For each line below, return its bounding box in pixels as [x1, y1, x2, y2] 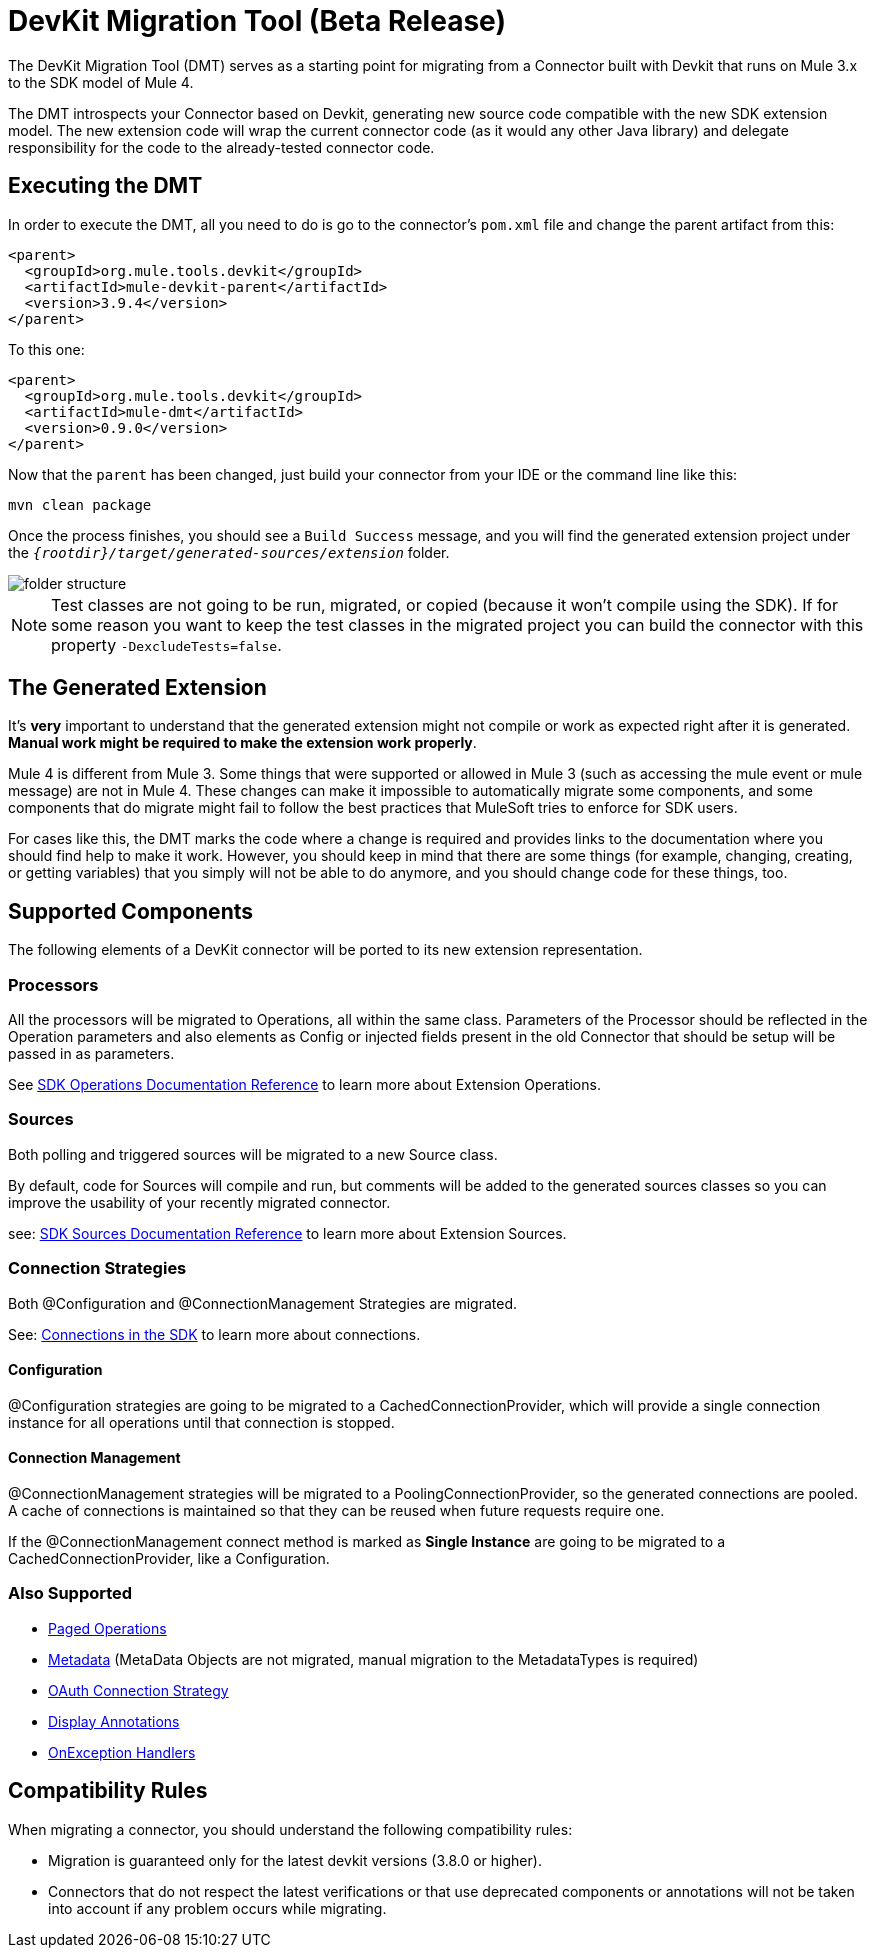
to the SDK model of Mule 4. [8, 73, 194, 91]
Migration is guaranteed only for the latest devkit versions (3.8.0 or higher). [48, 1851, 542, 1869]
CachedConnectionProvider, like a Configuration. [8, 1549, 330, 1567]
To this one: [8, 340, 85, 358]
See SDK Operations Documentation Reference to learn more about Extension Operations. [8, 1076, 601, 1094]
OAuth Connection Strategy [48, 1681, 229, 1699]
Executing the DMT [8, 173, 203, 199]
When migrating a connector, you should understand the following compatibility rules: [8, 1820, 573, 1838]
